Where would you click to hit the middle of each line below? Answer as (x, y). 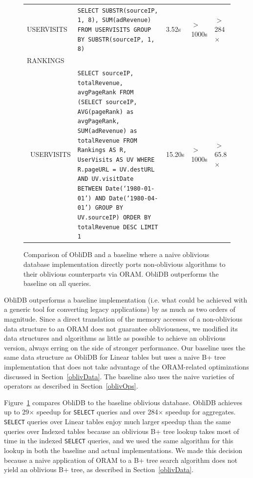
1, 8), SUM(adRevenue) (114, 20)
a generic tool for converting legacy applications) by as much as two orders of (120, 309)
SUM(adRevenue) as (107, 131)
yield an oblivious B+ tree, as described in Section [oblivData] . (99, 469)
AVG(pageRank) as (105, 112)
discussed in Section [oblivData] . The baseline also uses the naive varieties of (119, 376)
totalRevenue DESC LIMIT (118, 227)
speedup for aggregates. (201, 412)
